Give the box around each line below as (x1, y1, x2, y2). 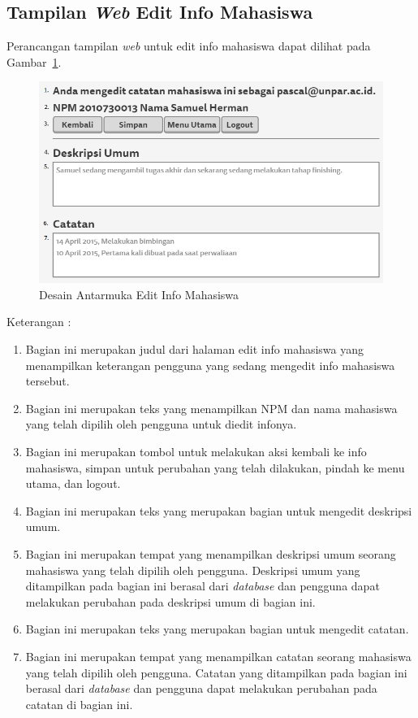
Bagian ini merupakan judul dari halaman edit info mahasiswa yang (25, 341, 364, 357)
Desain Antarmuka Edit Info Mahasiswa (39, 285, 239, 302)
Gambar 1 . (6, 53, 62, 70)
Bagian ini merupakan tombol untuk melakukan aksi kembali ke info (25, 442, 367, 459)
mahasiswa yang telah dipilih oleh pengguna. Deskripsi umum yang (25, 561, 360, 578)
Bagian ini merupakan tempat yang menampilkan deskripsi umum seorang (25, 545, 396, 562)
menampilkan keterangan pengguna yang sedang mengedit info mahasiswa (25, 356, 395, 373)
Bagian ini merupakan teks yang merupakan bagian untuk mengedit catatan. (25, 620, 409, 637)
